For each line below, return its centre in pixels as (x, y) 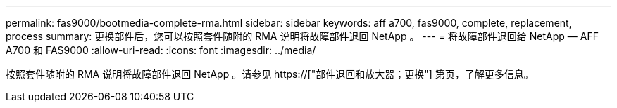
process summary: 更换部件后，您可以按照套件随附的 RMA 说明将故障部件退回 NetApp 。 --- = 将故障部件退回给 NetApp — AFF (302, 36)
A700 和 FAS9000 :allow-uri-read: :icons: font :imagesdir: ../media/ (161, 50)
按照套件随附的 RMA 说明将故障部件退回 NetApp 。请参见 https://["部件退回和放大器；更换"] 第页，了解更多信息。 (270, 74)
